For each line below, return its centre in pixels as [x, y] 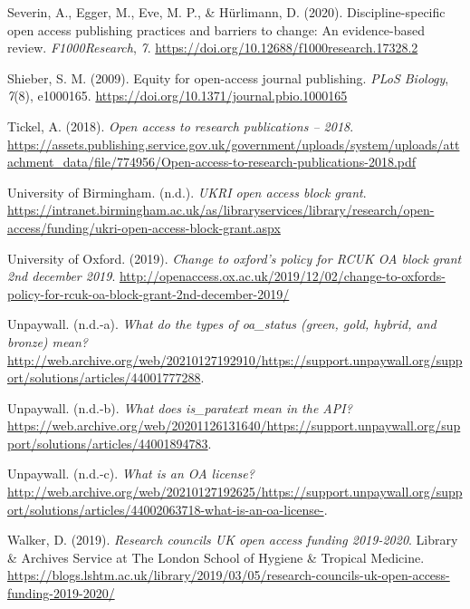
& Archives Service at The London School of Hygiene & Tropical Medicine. [216, 557]
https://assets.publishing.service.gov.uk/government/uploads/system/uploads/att [234, 144]
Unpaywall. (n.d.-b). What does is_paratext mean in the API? [180, 407]
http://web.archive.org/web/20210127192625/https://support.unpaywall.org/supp [235, 492]
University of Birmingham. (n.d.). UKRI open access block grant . [187, 192]
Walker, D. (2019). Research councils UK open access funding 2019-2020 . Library [233, 540]
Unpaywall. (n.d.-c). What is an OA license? [131, 474]
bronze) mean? [48, 341]
